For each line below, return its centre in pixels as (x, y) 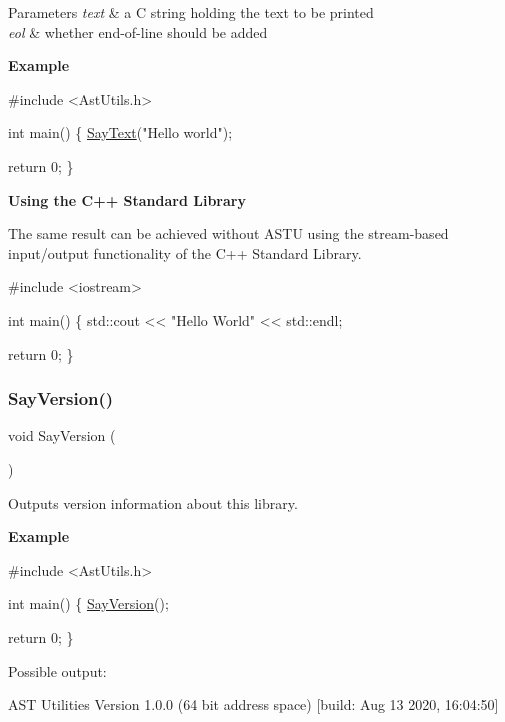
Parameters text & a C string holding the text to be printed (191, 12)
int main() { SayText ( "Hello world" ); (120, 132)
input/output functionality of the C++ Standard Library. (185, 252)
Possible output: (57, 670)
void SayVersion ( (62, 435)
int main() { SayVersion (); (88, 603)
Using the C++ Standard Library (127, 199)
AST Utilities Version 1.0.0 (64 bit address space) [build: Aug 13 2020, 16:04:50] (253, 704)
